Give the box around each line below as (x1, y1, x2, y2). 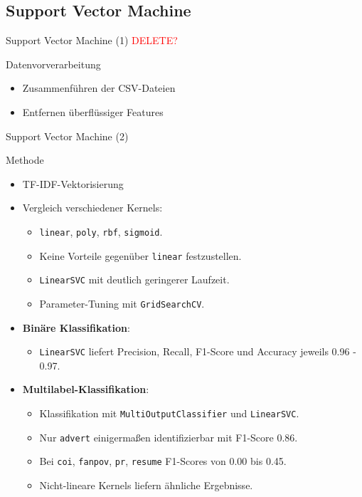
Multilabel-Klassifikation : (22, 382, 149, 397)
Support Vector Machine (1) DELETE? (6, 33, 178, 48)
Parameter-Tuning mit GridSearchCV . (39, 295, 205, 310)
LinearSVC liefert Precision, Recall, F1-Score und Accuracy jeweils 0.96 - (39, 344, 356, 359)
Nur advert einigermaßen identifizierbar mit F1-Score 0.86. (39, 429, 298, 444)
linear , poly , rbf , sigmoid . (39, 224, 163, 239)
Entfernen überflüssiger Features (22, 104, 164, 119)
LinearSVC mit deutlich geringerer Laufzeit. (39, 272, 230, 287)
